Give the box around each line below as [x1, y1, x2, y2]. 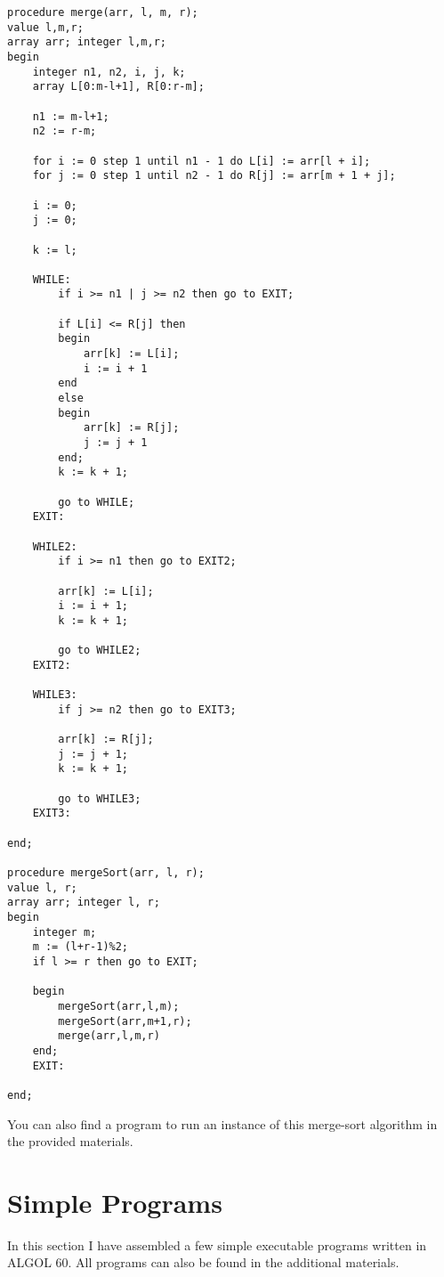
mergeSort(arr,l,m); [58, 999, 180, 1013]
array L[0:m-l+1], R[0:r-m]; [32, 80, 205, 94]
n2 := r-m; [32, 125, 97, 138]
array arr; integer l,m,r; [7, 36, 166, 49]
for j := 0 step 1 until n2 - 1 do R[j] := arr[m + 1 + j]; [32, 169, 396, 183]
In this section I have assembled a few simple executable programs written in [7, 1235, 427, 1254]
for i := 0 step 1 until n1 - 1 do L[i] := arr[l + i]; [32, 154, 371, 167]
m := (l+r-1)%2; [32, 940, 129, 954]
